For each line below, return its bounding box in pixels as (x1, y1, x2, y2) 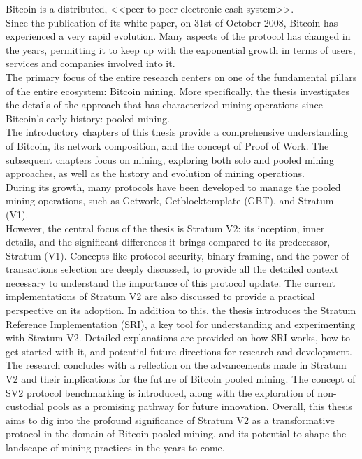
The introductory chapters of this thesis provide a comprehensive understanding (6, 125, 349, 139)
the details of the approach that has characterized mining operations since (6, 97, 323, 112)
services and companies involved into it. (6, 56, 175, 71)
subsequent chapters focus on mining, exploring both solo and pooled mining (6, 152, 334, 167)
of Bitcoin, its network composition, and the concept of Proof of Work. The (6, 138, 329, 153)
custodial (6, 399, 44, 414)
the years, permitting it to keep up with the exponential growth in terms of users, (6, 42, 356, 57)
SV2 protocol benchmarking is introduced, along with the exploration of (6, 385, 314, 400)
